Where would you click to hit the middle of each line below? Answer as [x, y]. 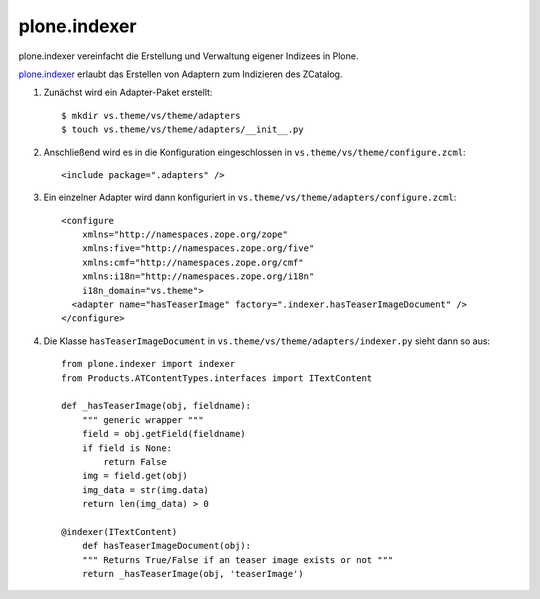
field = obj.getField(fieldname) [164, 434]
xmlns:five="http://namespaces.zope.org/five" [198, 248]
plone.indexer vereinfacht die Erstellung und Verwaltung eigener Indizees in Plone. [188, 56]
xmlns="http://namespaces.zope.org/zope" [185, 234]
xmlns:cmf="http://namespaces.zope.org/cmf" [192, 262]
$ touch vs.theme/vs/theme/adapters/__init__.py [182, 129]
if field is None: [127, 448]
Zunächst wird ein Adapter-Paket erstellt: [128, 92]
